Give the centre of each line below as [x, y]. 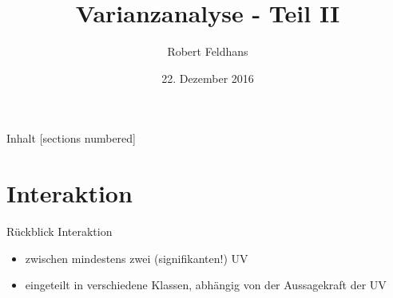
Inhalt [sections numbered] [71, 138]
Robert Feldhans [208, 51]
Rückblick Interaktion [60, 231]
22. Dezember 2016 [208, 78]
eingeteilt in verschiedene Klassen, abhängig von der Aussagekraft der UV [206, 285]
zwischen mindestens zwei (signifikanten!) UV [137, 258]
